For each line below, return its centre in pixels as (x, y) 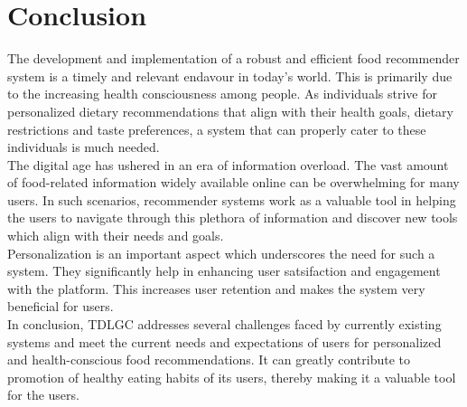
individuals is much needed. (84, 147)
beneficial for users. (61, 306)
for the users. (43, 395)
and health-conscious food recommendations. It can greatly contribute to (209, 360)
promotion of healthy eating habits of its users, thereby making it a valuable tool (232, 377)
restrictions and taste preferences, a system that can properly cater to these (217, 129)
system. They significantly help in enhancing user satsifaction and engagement (224, 271)
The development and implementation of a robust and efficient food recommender (233, 58)
